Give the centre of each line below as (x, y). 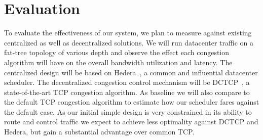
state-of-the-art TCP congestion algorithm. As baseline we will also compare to (127, 92)
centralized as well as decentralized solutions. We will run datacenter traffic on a (129, 42)
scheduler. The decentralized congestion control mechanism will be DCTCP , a (127, 82)
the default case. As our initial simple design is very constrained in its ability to (128, 111)
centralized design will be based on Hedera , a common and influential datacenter (131, 72)
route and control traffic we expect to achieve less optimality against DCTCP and (131, 122)
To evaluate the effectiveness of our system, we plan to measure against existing (128, 33)
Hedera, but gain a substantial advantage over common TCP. (99, 132)
